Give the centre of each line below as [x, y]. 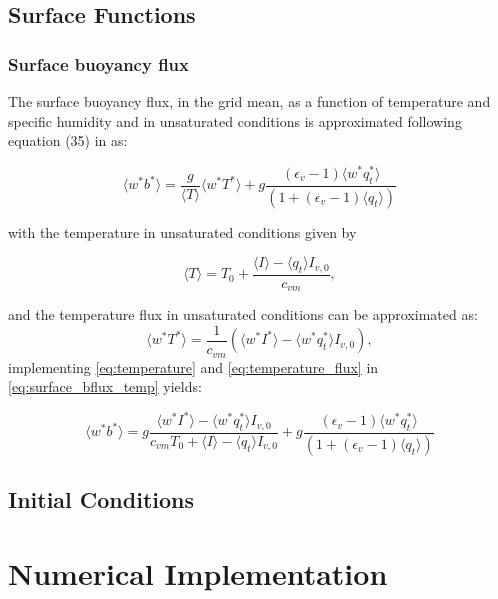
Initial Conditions [101, 499]
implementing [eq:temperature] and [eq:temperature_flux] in [193, 366]
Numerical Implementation [198, 572]
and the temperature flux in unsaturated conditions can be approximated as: [243, 314]
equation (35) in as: [68, 140]
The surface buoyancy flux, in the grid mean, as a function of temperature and [249, 101]
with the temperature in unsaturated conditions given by [182, 231]
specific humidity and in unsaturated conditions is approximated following [235, 120]
